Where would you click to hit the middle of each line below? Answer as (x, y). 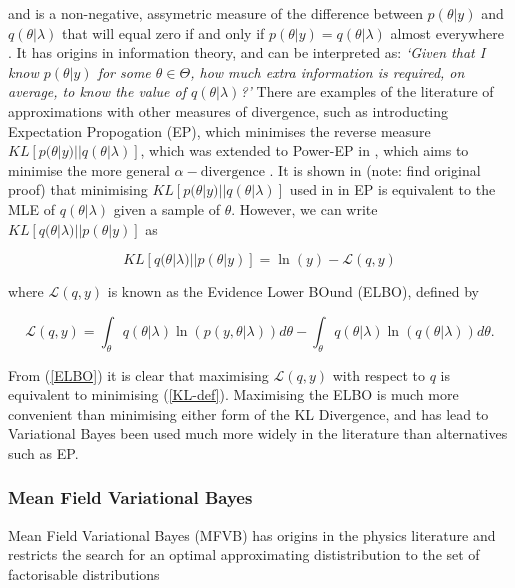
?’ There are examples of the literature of (367, 91)
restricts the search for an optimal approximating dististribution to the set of (244, 554)
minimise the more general (89, 169)
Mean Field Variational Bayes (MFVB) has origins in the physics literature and (252, 534)
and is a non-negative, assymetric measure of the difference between (215, 13)
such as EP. (43, 452)
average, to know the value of (97, 91)
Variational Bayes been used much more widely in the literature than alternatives (258, 433)
